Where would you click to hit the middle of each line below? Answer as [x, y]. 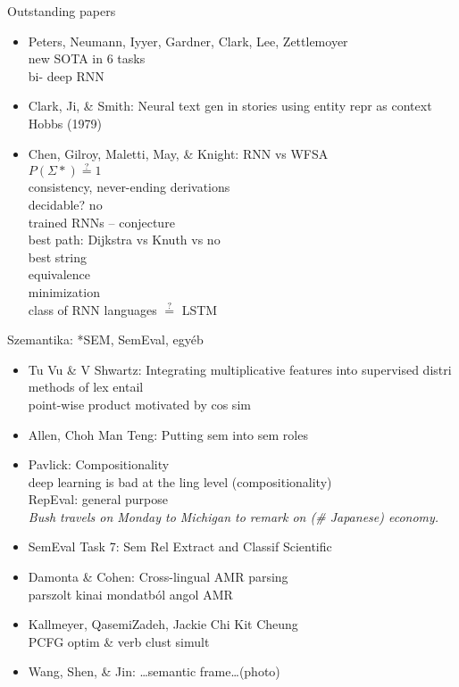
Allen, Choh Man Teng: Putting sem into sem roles [168, 434]
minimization [64, 291]
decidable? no [65, 204]
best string [57, 257]
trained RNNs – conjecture [101, 222]
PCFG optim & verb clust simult [119, 641]
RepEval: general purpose [98, 499]
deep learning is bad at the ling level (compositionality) [180, 481]
